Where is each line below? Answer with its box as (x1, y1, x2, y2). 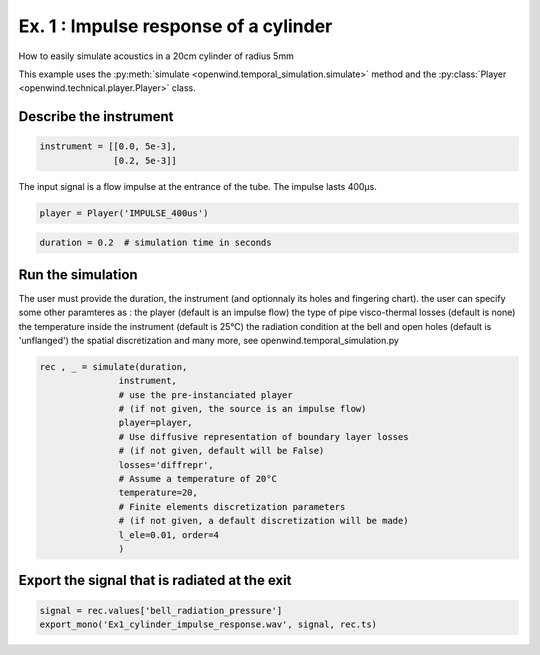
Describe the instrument (18, 108, 174, 125)
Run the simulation (18, 266, 139, 283)
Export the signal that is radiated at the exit (18, 572, 292, 589)
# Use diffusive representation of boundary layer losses (118, 431, 409, 442)
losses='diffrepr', (118, 459, 214, 470)
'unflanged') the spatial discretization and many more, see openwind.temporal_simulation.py (18, 334, 400, 346)
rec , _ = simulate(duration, (39, 361, 188, 372)
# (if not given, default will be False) (118, 445, 325, 457)
